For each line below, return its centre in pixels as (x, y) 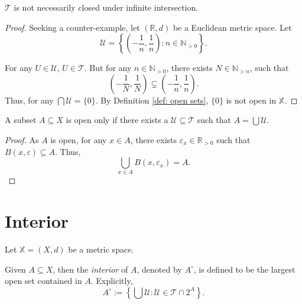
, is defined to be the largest (244, 269)
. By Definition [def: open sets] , (152, 100)
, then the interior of (90, 269)
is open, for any (79, 139)
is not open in (251, 100)
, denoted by (159, 269)
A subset (21, 120)
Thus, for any (29, 100)
